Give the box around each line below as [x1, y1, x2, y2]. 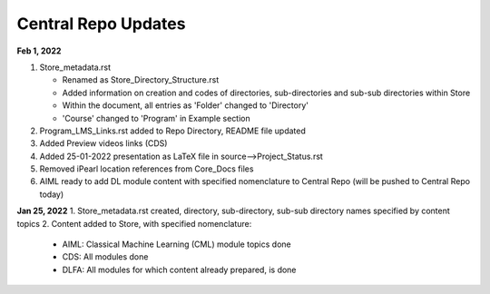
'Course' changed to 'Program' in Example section [62, 113, 251, 123]
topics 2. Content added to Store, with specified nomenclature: [16, 218, 252, 229]
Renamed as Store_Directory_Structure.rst [62, 74, 220, 85]
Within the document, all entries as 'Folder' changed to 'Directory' [62, 100, 309, 111]
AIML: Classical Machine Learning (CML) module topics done [62, 239, 291, 250]
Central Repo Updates [16, 14, 186, 34]
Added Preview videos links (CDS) [39, 138, 168, 149]
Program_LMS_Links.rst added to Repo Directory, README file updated [39, 125, 306, 136]
